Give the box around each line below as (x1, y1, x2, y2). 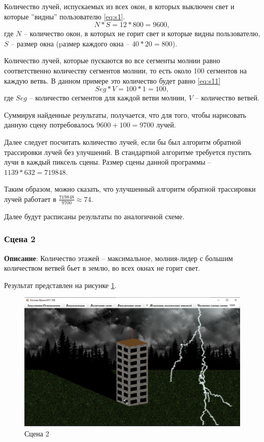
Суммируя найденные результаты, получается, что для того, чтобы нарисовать (4, 109, 246, 120)
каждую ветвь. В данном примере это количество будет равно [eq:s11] (4, 75, 221, 86)
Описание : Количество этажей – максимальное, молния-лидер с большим (4, 252, 233, 263)
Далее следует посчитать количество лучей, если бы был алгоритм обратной (4, 136, 241, 147)
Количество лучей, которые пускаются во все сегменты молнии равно (4, 55, 220, 66)
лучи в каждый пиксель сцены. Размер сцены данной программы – (4, 157, 212, 167)
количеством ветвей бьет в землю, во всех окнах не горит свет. (4, 263, 200, 273)
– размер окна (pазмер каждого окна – (11, 38, 130, 48)
